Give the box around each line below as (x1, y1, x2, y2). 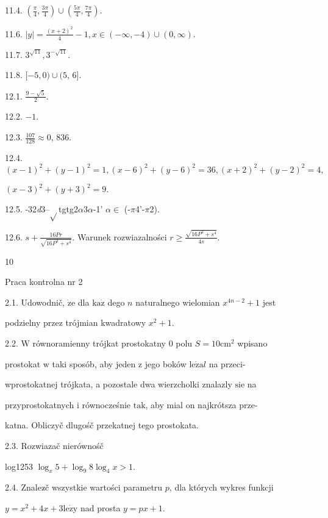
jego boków (144, 357, 187, 370)
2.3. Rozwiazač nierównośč (5, 439, 104, 451)
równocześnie (82, 398, 131, 411)
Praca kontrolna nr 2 (5, 275, 83, 288)
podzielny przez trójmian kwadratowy (5, 316, 146, 329)
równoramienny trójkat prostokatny (32, 336, 166, 349)
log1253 (5, 459, 33, 472)
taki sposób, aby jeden (52, 357, 136, 370)
